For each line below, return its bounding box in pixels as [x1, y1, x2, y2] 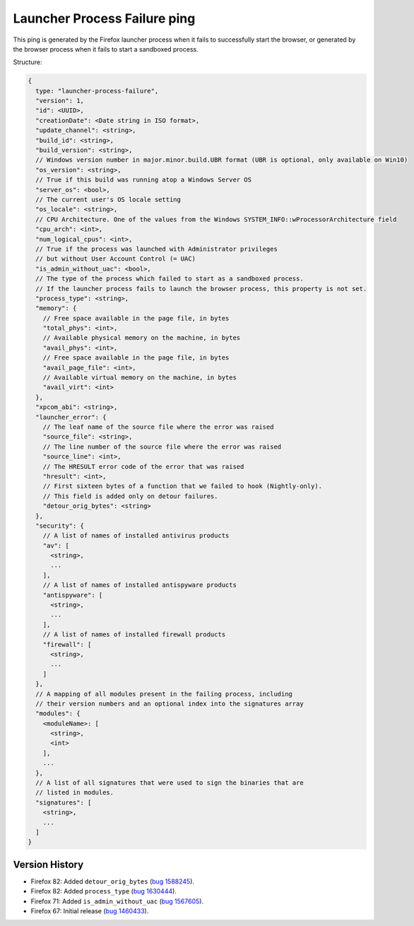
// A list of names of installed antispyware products [42, 581, 237, 589]
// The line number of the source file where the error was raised [42, 442, 282, 451]
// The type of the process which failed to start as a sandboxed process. [35, 275, 304, 283]
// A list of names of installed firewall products [42, 631, 226, 639]
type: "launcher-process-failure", [35, 87, 159, 95]
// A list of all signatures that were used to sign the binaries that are [35, 779, 304, 787]
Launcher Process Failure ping [13, 11, 196, 26]
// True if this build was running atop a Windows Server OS [35, 176, 252, 184]
